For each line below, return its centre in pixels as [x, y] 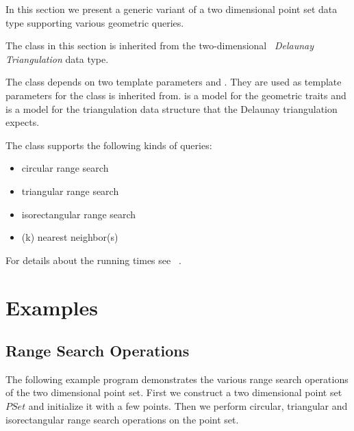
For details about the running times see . [93, 260]
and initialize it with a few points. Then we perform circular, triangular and [188, 406]
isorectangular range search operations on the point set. [122, 419]
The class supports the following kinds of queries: [109, 145]
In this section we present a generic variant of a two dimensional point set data [172, 9]
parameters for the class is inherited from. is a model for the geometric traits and [176, 95]
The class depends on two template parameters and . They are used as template [174, 82]
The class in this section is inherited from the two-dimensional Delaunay [160, 45]
